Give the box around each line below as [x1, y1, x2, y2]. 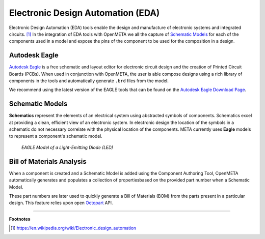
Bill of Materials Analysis [9, 157, 87, 166]
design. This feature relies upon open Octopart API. [9, 200, 113, 206]
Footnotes [9, 216, 30, 222]
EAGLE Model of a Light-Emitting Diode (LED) [21, 144, 113, 150]
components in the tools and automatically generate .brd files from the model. [9, 78, 169, 84]
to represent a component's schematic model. [9, 133, 103, 139]
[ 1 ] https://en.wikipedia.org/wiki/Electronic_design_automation [10, 225, 136, 231]
